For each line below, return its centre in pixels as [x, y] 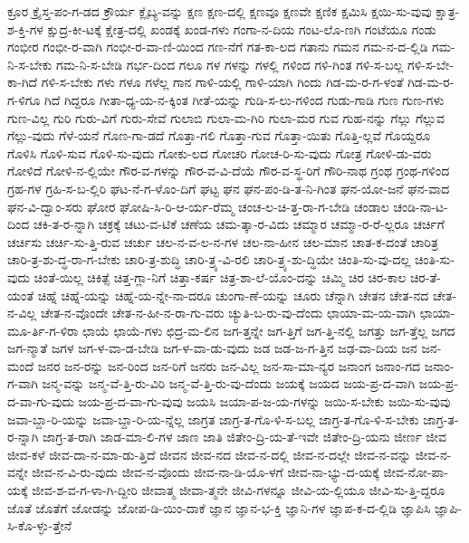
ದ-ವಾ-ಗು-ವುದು [41, 401]
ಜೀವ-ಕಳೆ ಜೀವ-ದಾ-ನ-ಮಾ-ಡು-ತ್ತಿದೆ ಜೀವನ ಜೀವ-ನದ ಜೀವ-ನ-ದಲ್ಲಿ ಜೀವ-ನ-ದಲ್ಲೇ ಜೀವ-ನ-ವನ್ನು [210, 454]
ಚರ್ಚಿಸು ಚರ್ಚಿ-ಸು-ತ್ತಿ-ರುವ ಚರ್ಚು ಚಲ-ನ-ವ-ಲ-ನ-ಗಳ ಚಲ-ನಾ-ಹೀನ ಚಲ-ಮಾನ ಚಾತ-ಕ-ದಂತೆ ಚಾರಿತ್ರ [223, 241]
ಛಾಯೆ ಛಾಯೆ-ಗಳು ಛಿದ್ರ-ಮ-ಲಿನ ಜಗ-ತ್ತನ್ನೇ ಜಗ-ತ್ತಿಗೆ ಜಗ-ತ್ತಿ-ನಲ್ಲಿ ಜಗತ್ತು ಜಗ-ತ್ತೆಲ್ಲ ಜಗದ [269, 330]
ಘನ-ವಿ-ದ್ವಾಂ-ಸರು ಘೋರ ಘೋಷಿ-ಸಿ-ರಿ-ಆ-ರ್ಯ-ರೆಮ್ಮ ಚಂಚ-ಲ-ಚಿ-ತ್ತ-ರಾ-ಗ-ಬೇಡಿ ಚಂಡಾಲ [198, 206]
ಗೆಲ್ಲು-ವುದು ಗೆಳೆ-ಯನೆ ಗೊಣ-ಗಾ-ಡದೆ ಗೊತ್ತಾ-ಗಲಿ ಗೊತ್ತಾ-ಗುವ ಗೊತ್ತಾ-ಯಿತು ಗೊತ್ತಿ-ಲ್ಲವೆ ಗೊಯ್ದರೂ [219, 135]
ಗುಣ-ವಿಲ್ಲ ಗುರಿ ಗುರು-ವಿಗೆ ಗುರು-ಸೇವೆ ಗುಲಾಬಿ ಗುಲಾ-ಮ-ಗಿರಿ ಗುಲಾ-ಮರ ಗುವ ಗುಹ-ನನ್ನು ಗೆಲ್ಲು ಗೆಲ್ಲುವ [226, 117]
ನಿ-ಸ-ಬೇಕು [30, 64]
